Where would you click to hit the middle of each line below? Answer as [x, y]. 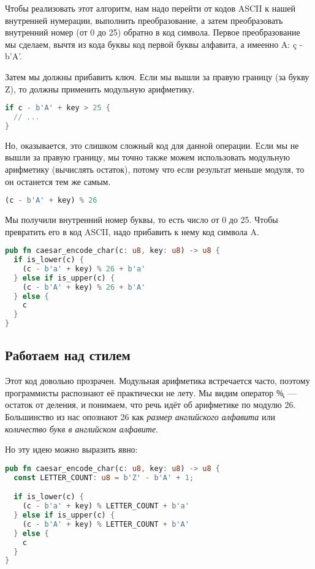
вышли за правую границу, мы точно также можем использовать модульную [147, 157]
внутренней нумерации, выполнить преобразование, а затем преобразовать [144, 20]
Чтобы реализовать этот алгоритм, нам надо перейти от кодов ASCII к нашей [150, 8]
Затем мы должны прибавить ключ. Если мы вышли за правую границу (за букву [157, 76]
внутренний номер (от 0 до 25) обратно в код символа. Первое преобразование [153, 32]
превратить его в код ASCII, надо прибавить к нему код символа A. [132, 231]
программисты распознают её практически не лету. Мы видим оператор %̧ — [151, 392]
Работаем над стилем [68, 355]
